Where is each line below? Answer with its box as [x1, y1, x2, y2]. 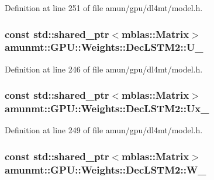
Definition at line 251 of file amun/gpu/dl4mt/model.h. [5, 2, 203, 13]
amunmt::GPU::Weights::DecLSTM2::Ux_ [5, 101, 209, 116]
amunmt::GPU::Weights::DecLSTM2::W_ [5, 162, 206, 176]
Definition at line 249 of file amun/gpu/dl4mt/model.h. [5, 124, 203, 136]
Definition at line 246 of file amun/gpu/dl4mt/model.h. [5, 63, 203, 75]
